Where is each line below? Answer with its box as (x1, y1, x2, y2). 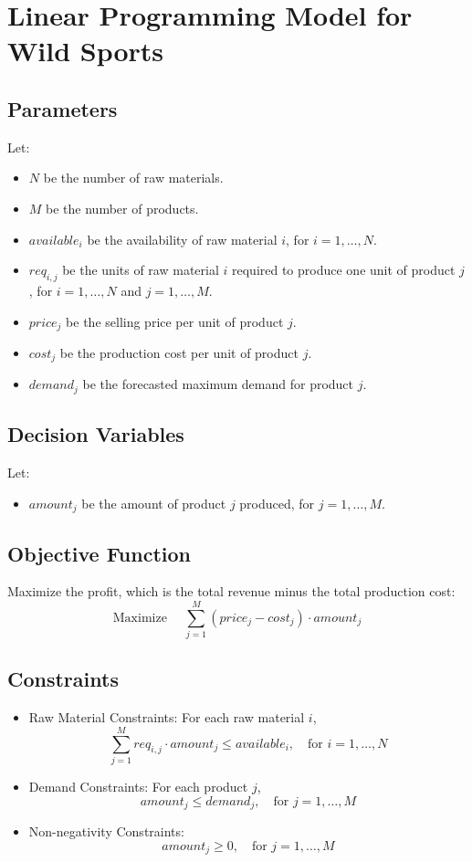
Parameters (7, 94, 118, 122)
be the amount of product (81, 493, 226, 512)
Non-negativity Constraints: (28, 822, 184, 841)
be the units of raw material (62, 260, 219, 279)
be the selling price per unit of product (66, 311, 284, 331)
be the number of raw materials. (43, 168, 224, 187)
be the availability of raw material (87, 229, 278, 248)
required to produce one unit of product (232, 260, 456, 279)
